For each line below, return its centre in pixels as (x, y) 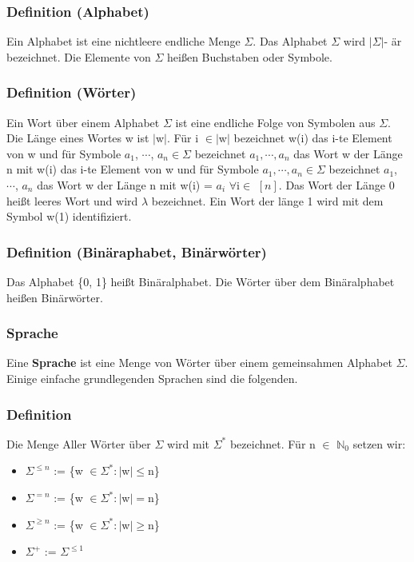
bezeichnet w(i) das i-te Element (313, 138)
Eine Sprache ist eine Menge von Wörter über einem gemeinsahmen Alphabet (199, 363)
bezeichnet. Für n (273, 443)
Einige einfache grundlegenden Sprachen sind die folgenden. (152, 378)
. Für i (183, 138)
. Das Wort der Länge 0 (336, 185)
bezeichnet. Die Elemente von (79, 56)
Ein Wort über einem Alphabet (83, 122)
